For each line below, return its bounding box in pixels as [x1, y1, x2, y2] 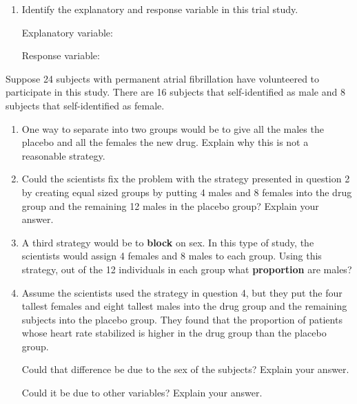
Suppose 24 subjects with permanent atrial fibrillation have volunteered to [6, 71, 320, 85]
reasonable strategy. [21, 148, 105, 162]
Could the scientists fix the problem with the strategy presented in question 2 [21, 171, 350, 186]
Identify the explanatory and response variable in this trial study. [21, 2, 298, 16]
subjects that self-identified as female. [6, 98, 165, 112]
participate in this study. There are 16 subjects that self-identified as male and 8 [6, 85, 345, 99]
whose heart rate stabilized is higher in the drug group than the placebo [21, 326, 327, 340]
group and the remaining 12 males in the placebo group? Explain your [21, 198, 319, 213]
